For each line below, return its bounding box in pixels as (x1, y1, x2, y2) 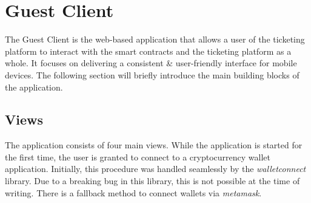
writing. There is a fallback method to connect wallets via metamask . (5, 186, 262, 199)
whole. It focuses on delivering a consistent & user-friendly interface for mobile (5, 57, 297, 69)
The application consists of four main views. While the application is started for (5, 139, 303, 151)
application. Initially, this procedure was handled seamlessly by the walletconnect (5, 162, 306, 175)
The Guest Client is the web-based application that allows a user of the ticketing (5, 33, 305, 46)
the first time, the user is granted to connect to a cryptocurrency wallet (5, 150, 270, 163)
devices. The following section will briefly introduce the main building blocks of (5, 68, 299, 81)
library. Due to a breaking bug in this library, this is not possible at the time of (5, 174, 300, 187)
